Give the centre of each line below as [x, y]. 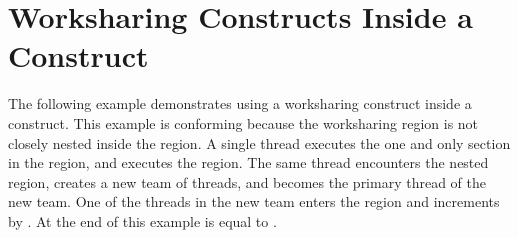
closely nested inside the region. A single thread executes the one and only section [259, 142]
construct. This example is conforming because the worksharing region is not [243, 122]
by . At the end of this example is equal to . [142, 220]
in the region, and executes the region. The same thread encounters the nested [248, 162]
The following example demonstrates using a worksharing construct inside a [240, 103]
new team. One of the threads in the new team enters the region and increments [254, 201]
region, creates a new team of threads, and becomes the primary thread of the [247, 181]
